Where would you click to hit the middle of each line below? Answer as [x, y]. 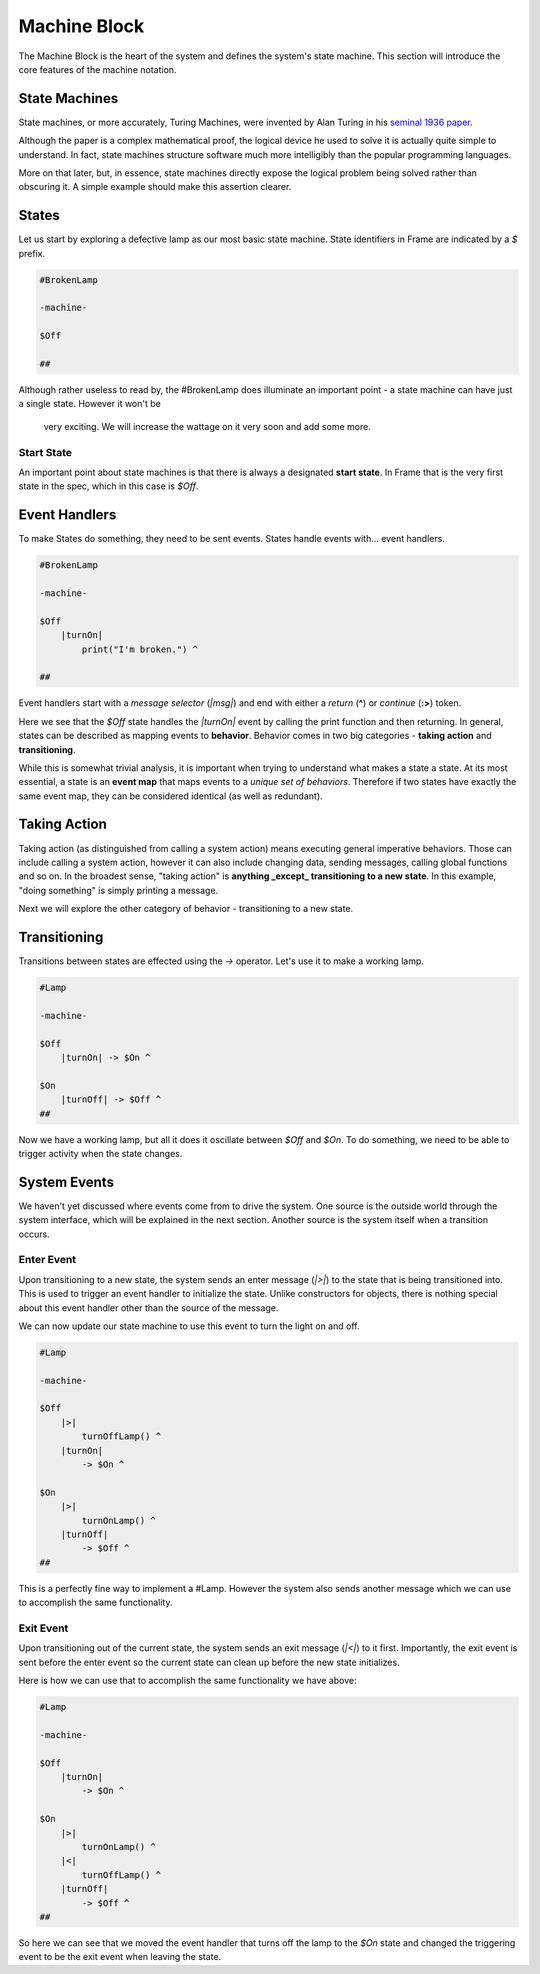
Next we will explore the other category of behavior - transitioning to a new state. [186, 909]
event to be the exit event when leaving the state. [120, 1957]
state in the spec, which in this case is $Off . [108, 486]
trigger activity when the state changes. [100, 1153]
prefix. [32, 253]
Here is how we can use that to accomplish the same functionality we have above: [187, 1681]
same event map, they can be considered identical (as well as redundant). [171, 796]
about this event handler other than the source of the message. [148, 1307]
